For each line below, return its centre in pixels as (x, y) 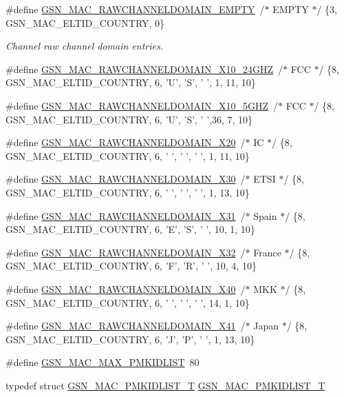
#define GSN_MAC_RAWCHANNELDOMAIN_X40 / (126, 288)
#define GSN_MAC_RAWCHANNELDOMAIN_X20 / (126, 142)
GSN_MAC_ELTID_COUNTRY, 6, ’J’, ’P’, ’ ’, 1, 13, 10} (130, 339)
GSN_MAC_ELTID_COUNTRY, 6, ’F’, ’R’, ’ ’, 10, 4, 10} (131, 266)
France (267, 252)
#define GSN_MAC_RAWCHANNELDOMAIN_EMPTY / (135, 9)
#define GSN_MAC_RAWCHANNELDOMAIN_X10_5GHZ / (142, 105)
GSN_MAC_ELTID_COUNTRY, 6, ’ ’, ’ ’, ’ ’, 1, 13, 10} (128, 192)
